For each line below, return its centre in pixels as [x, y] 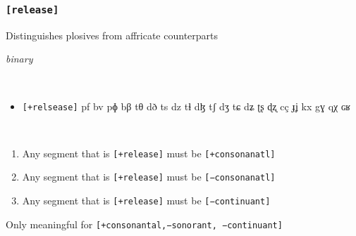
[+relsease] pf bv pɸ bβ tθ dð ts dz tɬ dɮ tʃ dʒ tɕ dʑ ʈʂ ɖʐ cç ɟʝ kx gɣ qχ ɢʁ [186, 106]
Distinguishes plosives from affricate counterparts [112, 35]
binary [19, 59]
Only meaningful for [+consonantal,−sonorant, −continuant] [144, 224]
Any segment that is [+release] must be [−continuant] [146, 201]
